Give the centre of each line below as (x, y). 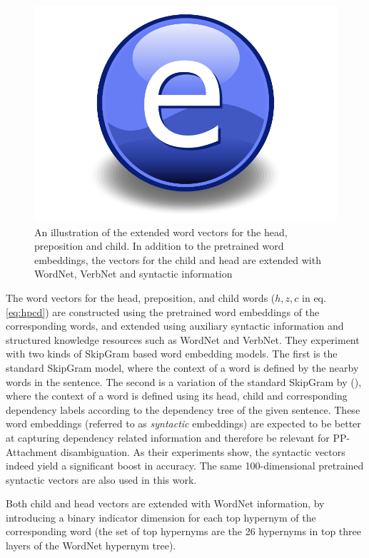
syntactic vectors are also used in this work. (101, 479)
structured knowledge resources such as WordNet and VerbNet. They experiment (183, 339)
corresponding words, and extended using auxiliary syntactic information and (175, 326)
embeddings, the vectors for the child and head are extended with (178, 259)
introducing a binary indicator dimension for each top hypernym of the (161, 517)
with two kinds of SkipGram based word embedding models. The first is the (172, 354)
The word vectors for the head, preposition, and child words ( (141, 297)
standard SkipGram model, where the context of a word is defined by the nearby (182, 367)
